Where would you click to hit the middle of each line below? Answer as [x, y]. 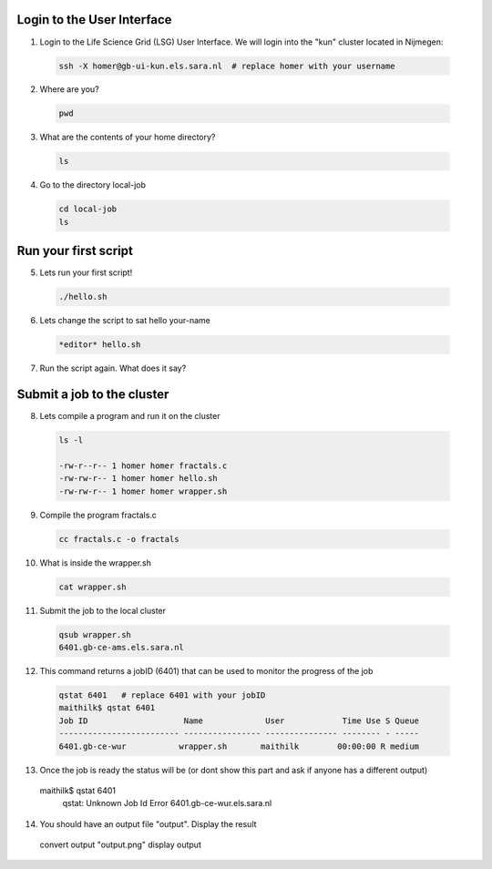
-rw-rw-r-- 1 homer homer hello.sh [138, 479]
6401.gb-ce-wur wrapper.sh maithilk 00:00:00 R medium [239, 746]
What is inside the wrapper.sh [96, 562]
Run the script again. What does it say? [113, 368]
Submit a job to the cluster [93, 395]
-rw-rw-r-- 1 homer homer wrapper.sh [143, 491]
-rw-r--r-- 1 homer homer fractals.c [143, 465]
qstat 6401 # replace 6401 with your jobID [162, 695]
